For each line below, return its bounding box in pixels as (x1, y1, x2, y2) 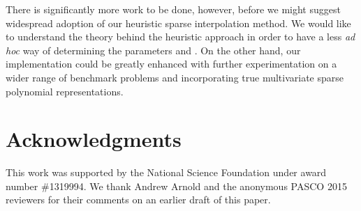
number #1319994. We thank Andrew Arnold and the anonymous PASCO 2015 (6, 178, 347, 193)
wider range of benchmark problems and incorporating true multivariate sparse (6, 70, 344, 84)
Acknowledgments (6, 125, 182, 153)
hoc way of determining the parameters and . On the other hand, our (6, 42, 301, 57)
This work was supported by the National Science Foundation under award (6, 165, 327, 180)
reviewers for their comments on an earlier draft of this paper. (6, 192, 271, 207)
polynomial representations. (6, 84, 124, 98)
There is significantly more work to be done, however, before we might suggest (6, 2, 341, 16)
